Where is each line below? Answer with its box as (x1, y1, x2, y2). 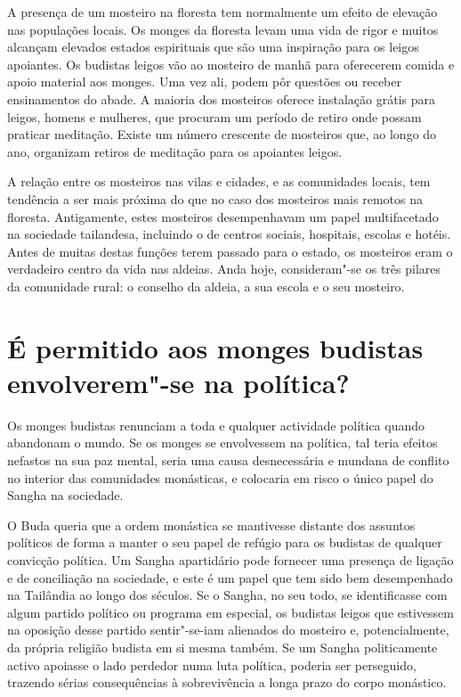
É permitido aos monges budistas (7, 329, 424, 365)
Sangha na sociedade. (7, 486, 124, 504)
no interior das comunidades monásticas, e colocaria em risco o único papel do (7, 468, 433, 487)
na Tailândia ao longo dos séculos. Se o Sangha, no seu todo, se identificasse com (7, 586, 448, 604)
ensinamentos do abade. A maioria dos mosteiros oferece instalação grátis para (7, 89, 435, 108)
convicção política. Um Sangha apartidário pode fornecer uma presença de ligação (7, 550, 454, 569)
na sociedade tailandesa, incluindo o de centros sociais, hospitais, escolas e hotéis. (7, 225, 451, 243)
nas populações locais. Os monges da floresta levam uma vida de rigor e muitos (7, 20, 439, 38)
